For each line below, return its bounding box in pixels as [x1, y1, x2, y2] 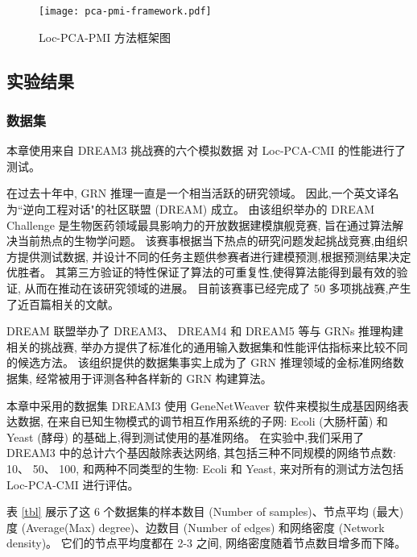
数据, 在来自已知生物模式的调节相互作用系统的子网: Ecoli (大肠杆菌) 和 [17, 413, 388, 430]
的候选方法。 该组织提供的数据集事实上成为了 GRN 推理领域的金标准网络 [6, 354, 393, 371]
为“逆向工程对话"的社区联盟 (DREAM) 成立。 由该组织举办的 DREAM [6, 201, 375, 218]
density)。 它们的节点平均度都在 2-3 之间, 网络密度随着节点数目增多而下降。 [6, 534, 407, 551]
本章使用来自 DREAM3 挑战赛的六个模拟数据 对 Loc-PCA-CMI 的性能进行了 [6, 142, 407, 159]
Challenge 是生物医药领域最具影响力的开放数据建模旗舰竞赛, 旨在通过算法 [6, 216, 393, 233]
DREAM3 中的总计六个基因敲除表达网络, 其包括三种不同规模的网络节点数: [6, 444, 396, 461]
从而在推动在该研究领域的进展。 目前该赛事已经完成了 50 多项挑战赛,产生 [24, 280, 411, 296]
